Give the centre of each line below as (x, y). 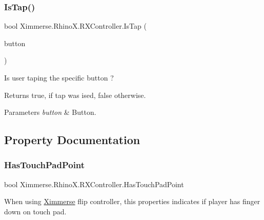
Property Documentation (72, 140)
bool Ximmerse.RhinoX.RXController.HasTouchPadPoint (94, 184)
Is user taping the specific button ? (59, 77)
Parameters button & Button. (50, 112)
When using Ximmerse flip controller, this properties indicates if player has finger (132, 201)
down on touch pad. (35, 211)
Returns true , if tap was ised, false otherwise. (75, 95)
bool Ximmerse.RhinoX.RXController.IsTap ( (75, 26)
